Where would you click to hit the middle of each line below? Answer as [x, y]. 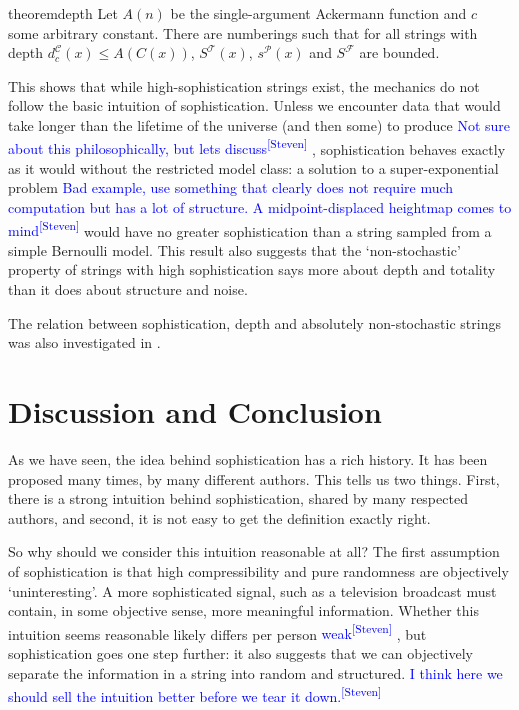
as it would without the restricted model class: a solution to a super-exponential [253, 167]
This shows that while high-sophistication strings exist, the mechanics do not [244, 85]
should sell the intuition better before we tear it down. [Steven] [195, 694]
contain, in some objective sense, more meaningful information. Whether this [243, 610]
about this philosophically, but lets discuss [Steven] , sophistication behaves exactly [257, 147]
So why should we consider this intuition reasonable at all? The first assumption [254, 551]
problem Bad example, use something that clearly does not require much [231, 187]
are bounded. [399, 52]
